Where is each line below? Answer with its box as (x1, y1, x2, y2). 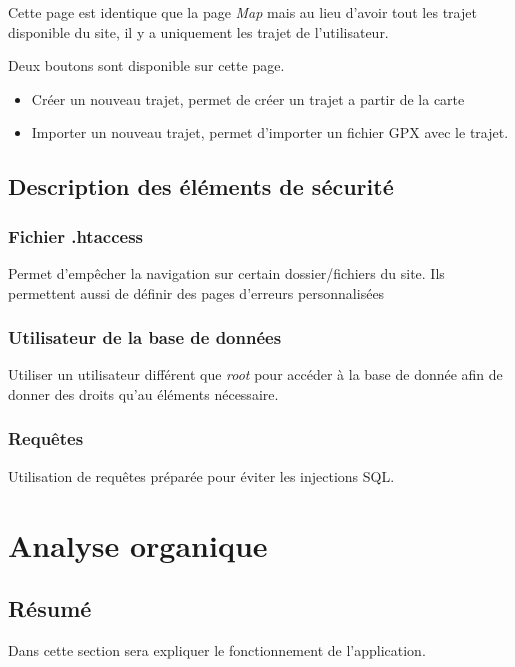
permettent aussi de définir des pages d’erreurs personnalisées (8, 282, 385, 303)
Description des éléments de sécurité (8, 171, 394, 202)
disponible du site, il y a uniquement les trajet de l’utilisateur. (8, 21, 389, 42)
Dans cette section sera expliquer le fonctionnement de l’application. (8, 639, 426, 660)
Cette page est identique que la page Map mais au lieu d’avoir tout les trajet (8, 2, 477, 22)
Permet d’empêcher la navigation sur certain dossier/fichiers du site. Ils (8, 262, 445, 283)
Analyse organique (8, 524, 268, 565)
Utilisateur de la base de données (8, 325, 282, 350)
